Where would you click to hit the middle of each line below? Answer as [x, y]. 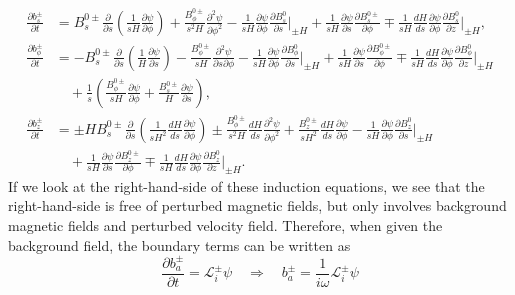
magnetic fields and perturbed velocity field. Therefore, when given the [225, 225]
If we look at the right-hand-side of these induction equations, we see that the [246, 185]
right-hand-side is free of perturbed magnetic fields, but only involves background [257, 205]
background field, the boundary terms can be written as [179, 244]
